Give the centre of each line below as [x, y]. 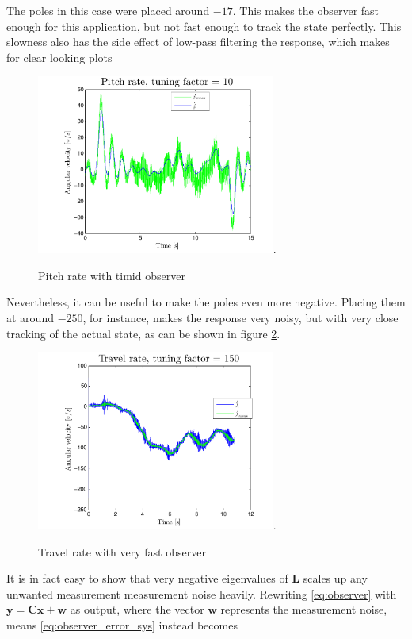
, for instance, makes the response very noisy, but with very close [240, 318]
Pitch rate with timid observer [112, 275]
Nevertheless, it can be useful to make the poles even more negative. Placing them [206, 302]
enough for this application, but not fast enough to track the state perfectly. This [204, 26]
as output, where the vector [137, 609]
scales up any [335, 578]
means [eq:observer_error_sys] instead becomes [122, 625]
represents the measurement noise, [304, 609]
